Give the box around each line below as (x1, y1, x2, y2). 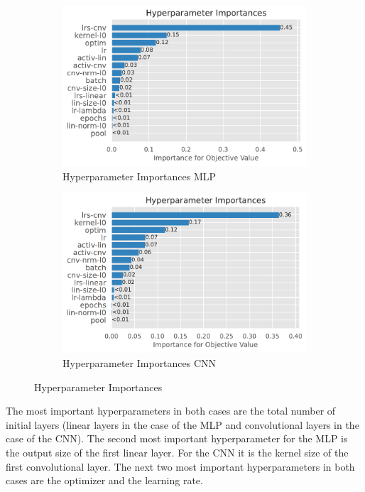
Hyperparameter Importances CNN (62, 356, 217, 371)
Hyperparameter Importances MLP (62, 168, 217, 183)
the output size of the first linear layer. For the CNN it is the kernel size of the (6, 445, 349, 460)
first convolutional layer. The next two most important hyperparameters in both (6, 459, 355, 474)
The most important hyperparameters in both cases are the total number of (6, 403, 336, 418)
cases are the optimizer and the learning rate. (6, 473, 203, 488)
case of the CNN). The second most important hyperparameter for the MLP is (6, 431, 348, 446)
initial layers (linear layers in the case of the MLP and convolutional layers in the (6, 417, 359, 432)
